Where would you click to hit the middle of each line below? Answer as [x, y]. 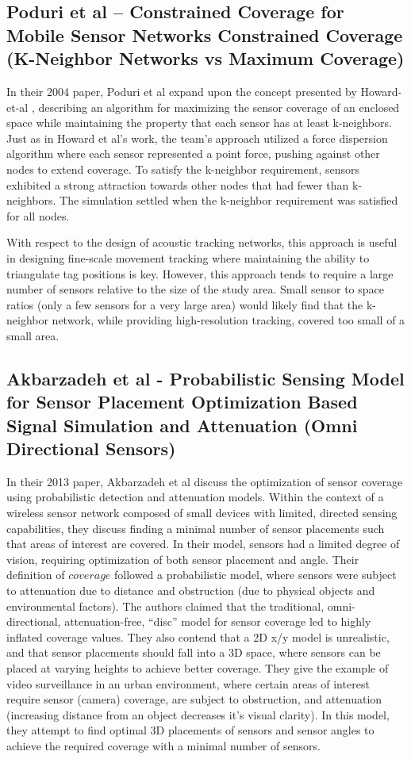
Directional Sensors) [91, 448]
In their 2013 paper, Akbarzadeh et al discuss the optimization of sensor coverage [205, 481]
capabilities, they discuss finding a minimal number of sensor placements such [196, 528]
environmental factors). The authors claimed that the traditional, [165, 606]
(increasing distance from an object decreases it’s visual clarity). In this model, [198, 714]
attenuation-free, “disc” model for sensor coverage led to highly [218, 621]
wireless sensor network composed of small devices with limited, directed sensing [202, 513]
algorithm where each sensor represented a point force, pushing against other [193, 153]
